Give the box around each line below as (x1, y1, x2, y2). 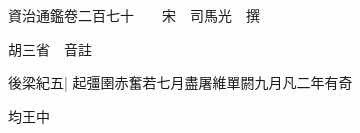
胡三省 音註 (8, 38, 92, 59)
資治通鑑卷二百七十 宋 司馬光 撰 (8, 5, 260, 25)
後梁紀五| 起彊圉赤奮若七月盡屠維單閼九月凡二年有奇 (8, 72, 353, 93)
